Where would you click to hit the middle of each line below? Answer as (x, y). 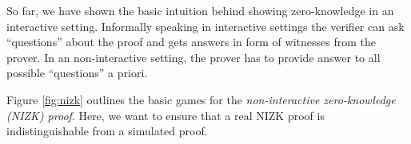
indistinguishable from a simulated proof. (107, 131)
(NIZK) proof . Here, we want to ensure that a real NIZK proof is (166, 115)
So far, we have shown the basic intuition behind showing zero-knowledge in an (200, 10)
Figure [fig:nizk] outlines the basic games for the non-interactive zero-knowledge (201, 99)
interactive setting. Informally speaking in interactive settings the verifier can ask (205, 26)
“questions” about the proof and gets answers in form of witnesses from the (191, 42)
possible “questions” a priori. (77, 73)
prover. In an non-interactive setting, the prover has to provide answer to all (194, 57)
